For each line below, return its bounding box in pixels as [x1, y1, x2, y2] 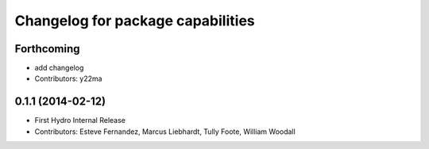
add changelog [34, 63, 84, 73]
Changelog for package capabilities [14, 12, 255, 29]
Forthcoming [14, 42, 80, 55]
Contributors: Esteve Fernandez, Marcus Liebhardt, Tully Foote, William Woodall [34, 127, 296, 136]
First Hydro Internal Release [34, 116, 126, 125]
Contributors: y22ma [34, 74, 102, 83]
